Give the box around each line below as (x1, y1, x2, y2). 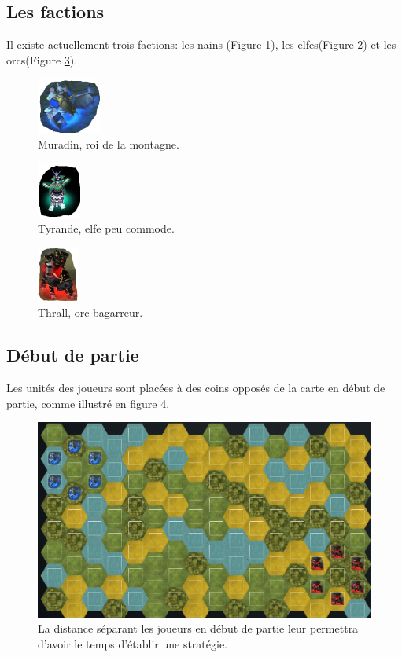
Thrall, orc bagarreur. (38, 304, 143, 321)
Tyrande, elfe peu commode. (38, 220, 175, 237)
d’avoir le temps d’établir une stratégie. (38, 635, 227, 651)
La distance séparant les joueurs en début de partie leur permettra (38, 620, 359, 637)
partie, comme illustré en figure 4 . (6, 395, 170, 411)
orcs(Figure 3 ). (6, 51, 78, 68)
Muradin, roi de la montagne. (38, 135, 179, 152)
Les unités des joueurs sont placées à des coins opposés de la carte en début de (6, 380, 385, 396)
